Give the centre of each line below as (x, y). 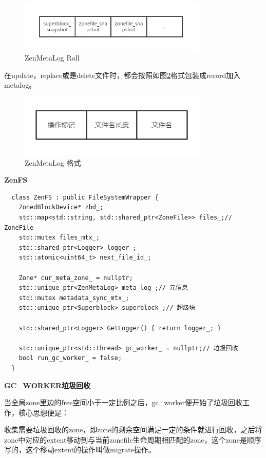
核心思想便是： (43, 412)
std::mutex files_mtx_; (59, 238)
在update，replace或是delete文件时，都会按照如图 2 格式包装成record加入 (122, 75)
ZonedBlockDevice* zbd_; (61, 207)
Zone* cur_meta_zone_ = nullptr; (76, 278)
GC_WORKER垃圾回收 (47, 385)
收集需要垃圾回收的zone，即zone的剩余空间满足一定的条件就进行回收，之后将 (133, 430)
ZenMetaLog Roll (52, 58)
